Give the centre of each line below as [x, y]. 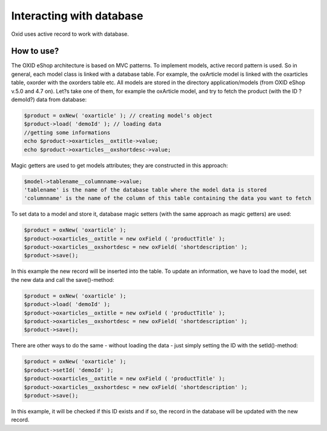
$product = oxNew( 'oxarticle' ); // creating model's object [118, 115]
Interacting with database [77, 16]
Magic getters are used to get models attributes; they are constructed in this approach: [120, 165]
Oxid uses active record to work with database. [70, 34]
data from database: [61, 99]
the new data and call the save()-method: [63, 279]
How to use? [35, 51]
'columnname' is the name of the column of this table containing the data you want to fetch [168, 198]
